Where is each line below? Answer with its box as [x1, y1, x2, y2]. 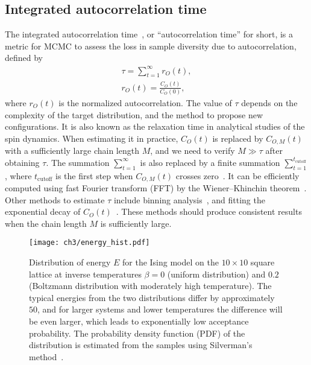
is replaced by [212, 132, 263, 144]
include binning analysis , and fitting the [113, 193, 265, 206]
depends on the [241, 96, 298, 109]
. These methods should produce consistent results [116, 205, 302, 218]
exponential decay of [5, 205, 81, 218]
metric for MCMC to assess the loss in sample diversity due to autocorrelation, [5, 39, 297, 52]
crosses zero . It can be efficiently [175, 169, 300, 182]
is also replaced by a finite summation [140, 156, 280, 168]
